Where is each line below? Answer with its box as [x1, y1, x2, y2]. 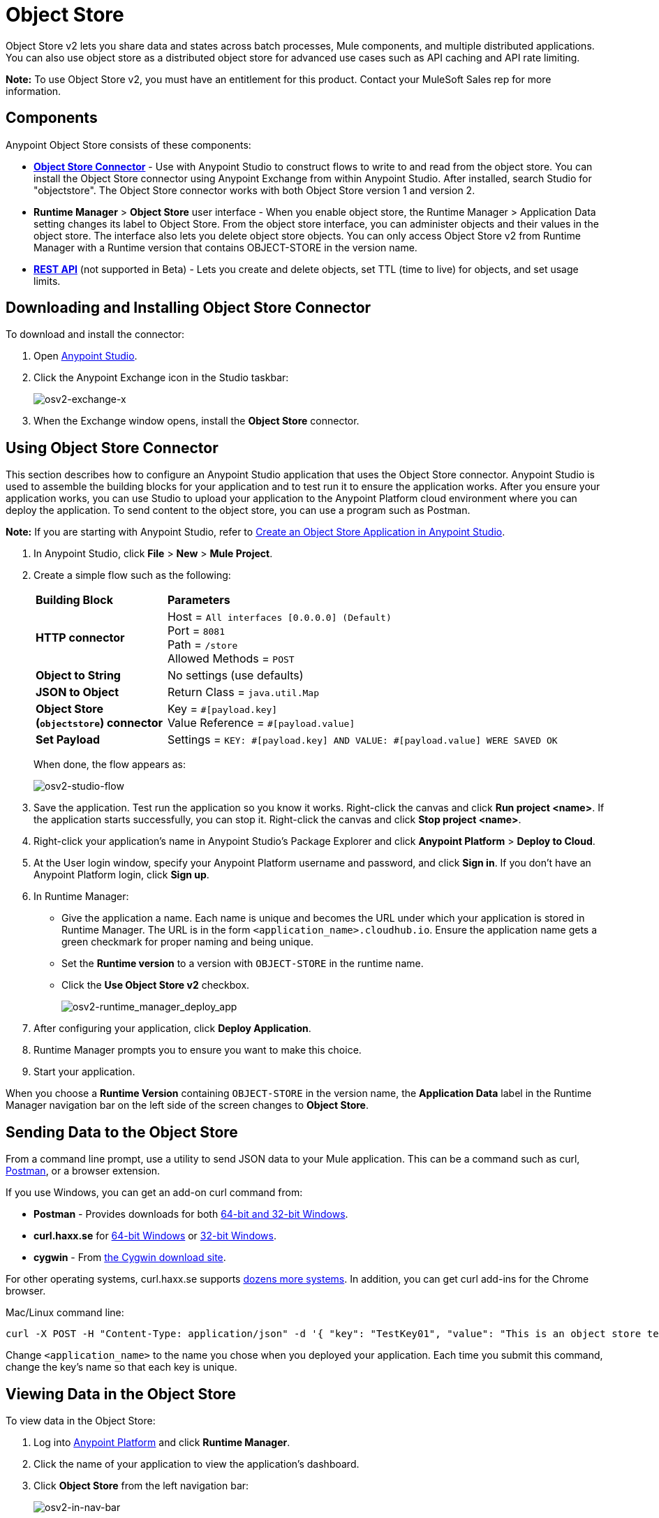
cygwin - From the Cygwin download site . [34, 1251, 226, 1264]
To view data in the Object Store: [6, 1414, 156, 1427]
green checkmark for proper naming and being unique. [61, 936, 313, 948]
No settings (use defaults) [167, 668, 304, 683]
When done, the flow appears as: [34, 758, 186, 771]
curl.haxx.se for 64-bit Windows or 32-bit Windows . [34, 1230, 276, 1242]
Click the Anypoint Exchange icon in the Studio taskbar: [34, 371, 289, 384]
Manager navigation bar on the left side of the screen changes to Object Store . [6, 1099, 369, 1112]
